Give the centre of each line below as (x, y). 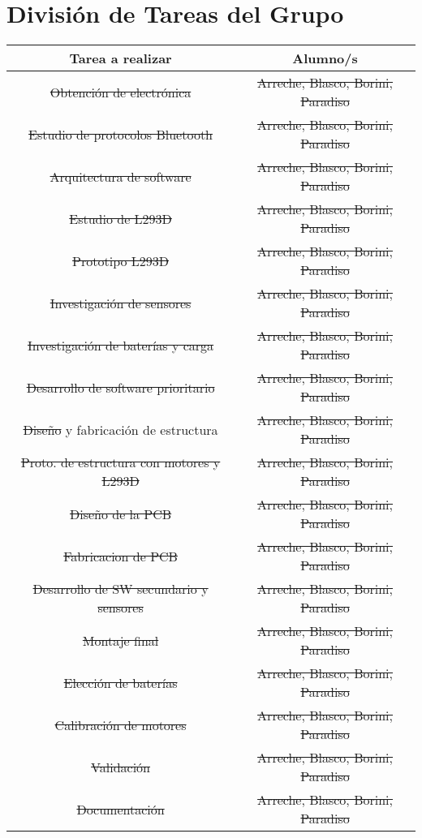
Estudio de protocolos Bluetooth (121, 134)
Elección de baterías (121, 682)
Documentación (121, 809)
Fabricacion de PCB (121, 556)
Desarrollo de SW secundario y (121, 589)
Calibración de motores (121, 724)
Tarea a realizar (121, 58)
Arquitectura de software (121, 176)
